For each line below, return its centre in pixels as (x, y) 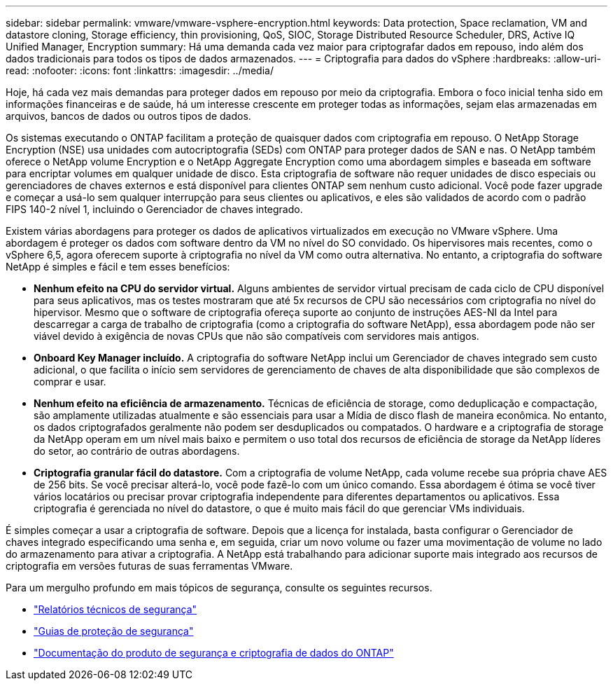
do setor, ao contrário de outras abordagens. (137, 451)
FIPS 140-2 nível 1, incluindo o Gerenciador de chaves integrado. (154, 209)
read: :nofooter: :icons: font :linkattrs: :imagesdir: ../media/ (140, 70)
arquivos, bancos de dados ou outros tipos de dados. (128, 116)
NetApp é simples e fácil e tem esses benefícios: (118, 267)
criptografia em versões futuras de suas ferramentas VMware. (149, 566)
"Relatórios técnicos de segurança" (115, 609)
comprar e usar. (70, 382)
